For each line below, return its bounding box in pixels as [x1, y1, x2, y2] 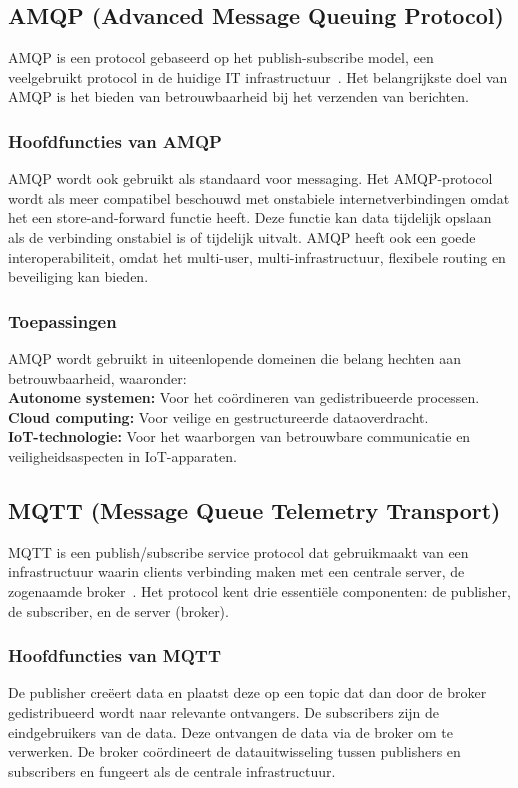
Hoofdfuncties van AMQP [8, 128, 222, 153]
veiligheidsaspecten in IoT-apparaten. [8, 445, 237, 466]
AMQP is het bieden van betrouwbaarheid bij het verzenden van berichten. [8, 86, 469, 107]
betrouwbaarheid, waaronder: [8, 367, 187, 388]
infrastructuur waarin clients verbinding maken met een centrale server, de [8, 561, 465, 582]
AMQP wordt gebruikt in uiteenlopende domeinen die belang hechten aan [8, 347, 461, 368]
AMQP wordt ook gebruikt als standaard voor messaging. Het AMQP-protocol [8, 168, 493, 189]
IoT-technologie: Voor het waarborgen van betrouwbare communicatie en [8, 426, 471, 447]
